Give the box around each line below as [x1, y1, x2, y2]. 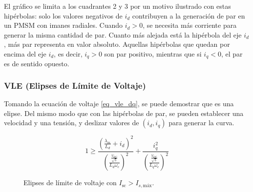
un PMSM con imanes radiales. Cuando [4, 20, 123, 30]
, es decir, [54, 48, 83, 58]
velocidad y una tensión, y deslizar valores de [4, 117, 139, 128]
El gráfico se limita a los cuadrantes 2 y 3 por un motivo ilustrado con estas [4, 1, 231, 11]
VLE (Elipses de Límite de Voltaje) [4, 79, 146, 91]
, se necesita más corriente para [143, 20, 237, 30]
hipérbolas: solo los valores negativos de [4, 10, 123, 20]
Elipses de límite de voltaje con [23, 177, 117, 188]
